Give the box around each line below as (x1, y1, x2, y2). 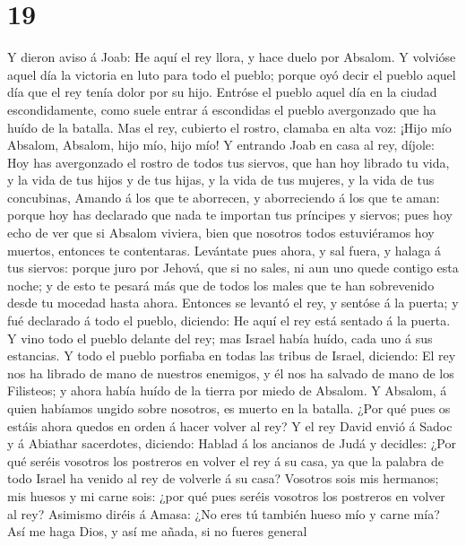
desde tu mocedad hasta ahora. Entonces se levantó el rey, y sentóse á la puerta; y (7, 293, 459, 312)
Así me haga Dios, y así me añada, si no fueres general (7, 522, 307, 541)
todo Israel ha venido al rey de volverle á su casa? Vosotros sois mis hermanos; (7, 469, 439, 488)
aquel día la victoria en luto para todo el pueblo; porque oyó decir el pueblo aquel (7, 65, 456, 83)
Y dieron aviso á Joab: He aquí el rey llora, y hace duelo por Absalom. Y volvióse (7, 48, 456, 66)
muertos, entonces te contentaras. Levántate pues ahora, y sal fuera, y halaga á (7, 240, 442, 259)
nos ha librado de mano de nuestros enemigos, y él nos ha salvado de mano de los (7, 363, 454, 382)
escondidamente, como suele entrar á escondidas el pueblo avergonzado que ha (7, 100, 436, 118)
